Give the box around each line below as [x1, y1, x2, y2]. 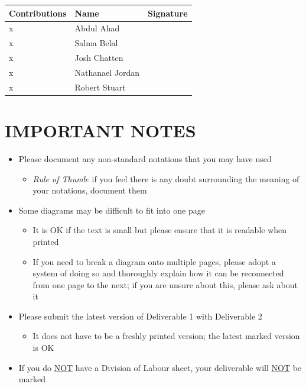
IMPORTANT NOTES [5, 118, 196, 142]
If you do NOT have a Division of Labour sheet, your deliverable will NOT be [18, 361, 302, 373]
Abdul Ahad [74, 22, 120, 34]
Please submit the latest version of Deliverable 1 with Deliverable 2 [18, 309, 262, 322]
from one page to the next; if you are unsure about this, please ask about [32, 278, 298, 291]
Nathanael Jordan [74, 66, 140, 78]
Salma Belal [74, 37, 118, 49]
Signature [148, 7, 188, 19]
